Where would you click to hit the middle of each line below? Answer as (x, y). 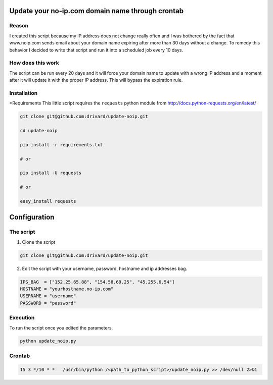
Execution (22, 318)
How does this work (34, 63)
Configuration (32, 217)
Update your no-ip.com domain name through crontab (97, 11)
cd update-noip (39, 130)
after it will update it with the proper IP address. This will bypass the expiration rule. (96, 80)
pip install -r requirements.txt (61, 145)
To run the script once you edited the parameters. (61, 327)
